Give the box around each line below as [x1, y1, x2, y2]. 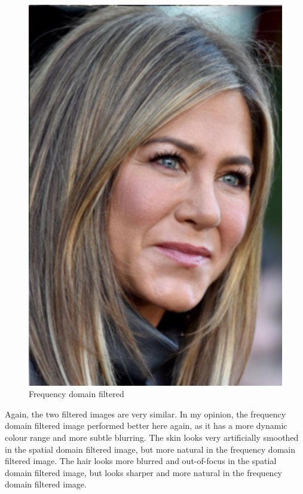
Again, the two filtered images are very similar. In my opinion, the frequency [5, 407, 286, 420]
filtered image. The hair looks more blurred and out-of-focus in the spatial [5, 455, 277, 467]
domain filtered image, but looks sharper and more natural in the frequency [5, 466, 282, 478]
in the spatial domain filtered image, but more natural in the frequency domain [5, 443, 295, 455]
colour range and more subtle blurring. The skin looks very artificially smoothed [5, 431, 299, 443]
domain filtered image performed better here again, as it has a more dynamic [5, 419, 287, 432]
